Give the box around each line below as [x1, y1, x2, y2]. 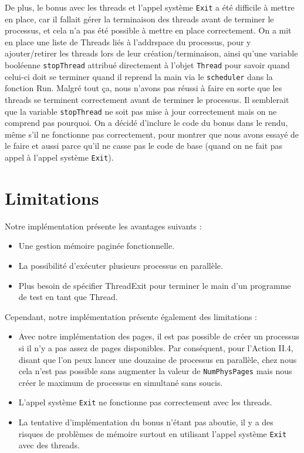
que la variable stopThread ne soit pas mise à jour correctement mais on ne [5, 105, 277, 117]
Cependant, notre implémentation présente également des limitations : [5, 310, 258, 322]
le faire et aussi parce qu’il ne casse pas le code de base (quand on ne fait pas [5, 139, 283, 152]
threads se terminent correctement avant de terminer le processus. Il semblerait [5, 93, 289, 105]
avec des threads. [18, 439, 80, 451]
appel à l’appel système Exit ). [5, 151, 114, 163]
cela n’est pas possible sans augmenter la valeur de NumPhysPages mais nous [18, 365, 292, 377]
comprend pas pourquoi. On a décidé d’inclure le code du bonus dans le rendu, [5, 116, 288, 129]
